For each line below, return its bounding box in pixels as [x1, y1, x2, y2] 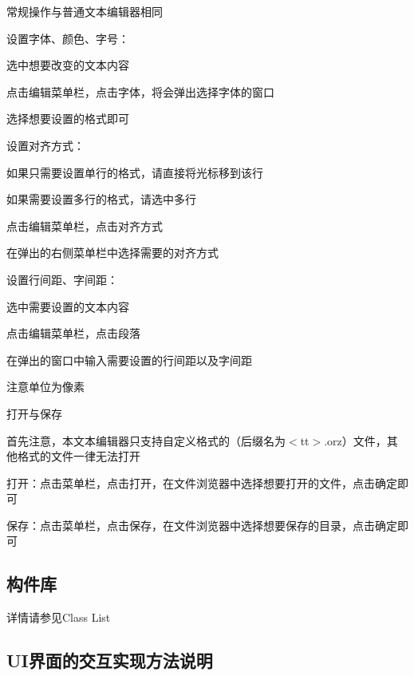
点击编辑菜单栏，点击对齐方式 [6, 217, 163, 234]
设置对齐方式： [6, 136, 85, 153]
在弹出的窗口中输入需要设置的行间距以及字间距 [6, 351, 252, 368]
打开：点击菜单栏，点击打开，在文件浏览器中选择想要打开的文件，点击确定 [6, 474, 397, 491]
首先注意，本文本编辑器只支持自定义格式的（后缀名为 [6, 432, 286, 449]
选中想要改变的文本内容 [6, 57, 129, 73]
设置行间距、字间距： [6, 271, 118, 287]
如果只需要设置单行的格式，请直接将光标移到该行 [6, 164, 263, 180]
